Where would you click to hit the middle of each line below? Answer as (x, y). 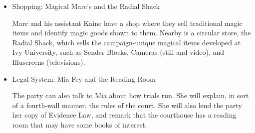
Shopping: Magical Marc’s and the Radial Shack (86, 6)
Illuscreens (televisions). (49, 62)
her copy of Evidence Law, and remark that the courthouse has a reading (124, 115)
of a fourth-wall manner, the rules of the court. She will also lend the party (127, 105)
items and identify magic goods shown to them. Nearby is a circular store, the (131, 33)
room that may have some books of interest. (80, 124)
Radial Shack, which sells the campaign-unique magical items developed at (127, 42)
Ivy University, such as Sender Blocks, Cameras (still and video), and (118, 52)
